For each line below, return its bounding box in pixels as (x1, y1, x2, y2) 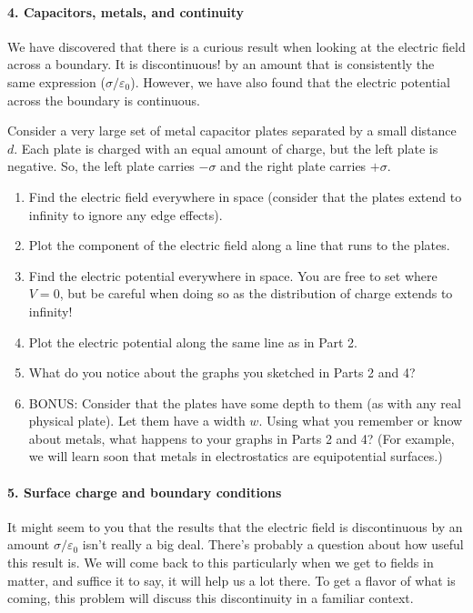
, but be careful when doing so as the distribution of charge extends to (59, 284, 453, 303)
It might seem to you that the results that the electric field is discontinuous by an (7, 517, 463, 536)
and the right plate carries (220, 156, 367, 176)
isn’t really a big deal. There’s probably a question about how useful (82, 535, 464, 554)
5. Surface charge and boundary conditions (7, 482, 282, 501)
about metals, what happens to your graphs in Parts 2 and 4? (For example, (28, 428, 455, 447)
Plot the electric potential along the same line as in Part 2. (28, 332, 357, 351)
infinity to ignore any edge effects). (28, 205, 223, 224)
